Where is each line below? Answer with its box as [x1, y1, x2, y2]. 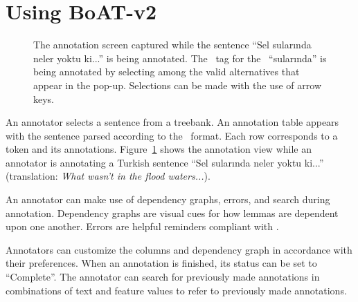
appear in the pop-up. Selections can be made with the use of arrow [33, 77, 321, 92]
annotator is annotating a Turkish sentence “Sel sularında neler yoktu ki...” [6, 155, 324, 169]
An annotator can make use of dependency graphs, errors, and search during [6, 192, 330, 207]
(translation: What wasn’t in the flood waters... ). [6, 169, 211, 183]
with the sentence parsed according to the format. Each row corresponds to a [6, 128, 338, 142]
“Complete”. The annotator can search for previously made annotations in [6, 270, 320, 284]
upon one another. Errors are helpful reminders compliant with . [6, 219, 279, 234]
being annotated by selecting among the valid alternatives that [33, 64, 300, 79]
